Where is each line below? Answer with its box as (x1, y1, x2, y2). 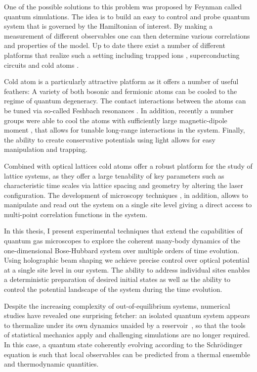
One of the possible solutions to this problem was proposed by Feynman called (4, 1, 242, 11)
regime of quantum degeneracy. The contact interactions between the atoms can (4, 95, 246, 106)
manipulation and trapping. (4, 144, 87, 154)
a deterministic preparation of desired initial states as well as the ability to (4, 274, 230, 284)
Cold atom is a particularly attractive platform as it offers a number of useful (4, 76, 239, 87)
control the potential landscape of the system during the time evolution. (4, 284, 222, 294)
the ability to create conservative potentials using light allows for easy (4, 134, 215, 144)
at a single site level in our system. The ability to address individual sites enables (4, 264, 250, 275)
